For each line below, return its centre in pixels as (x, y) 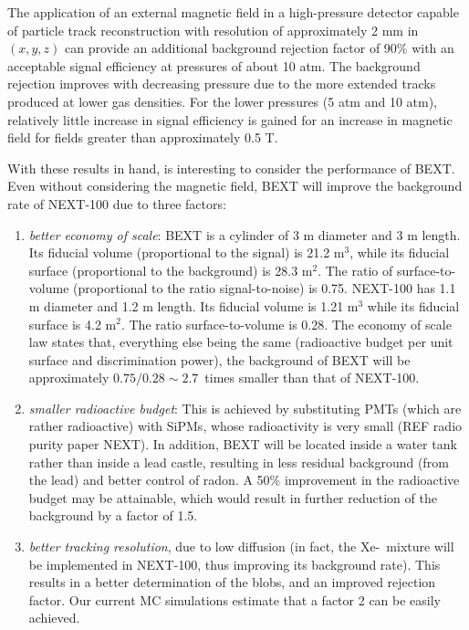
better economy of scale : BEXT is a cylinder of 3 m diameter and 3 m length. (245, 234)
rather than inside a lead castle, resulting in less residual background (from (239, 462)
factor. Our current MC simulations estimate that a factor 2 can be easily (235, 599)
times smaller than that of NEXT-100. (312, 378)
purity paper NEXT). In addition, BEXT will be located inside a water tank (243, 444)
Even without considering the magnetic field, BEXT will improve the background (235, 186)
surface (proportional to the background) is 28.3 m (171, 270)
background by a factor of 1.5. (113, 515)
